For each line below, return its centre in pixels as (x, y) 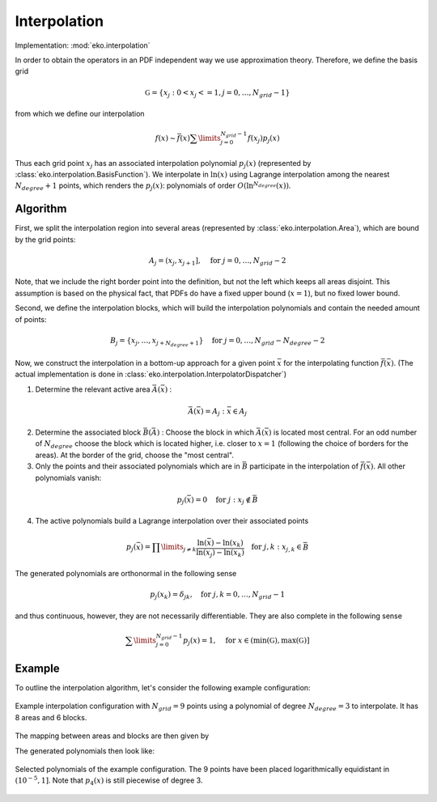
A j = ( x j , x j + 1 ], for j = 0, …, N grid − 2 (217, 261)
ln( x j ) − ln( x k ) (220, 553)
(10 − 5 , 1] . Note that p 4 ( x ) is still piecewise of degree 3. (109, 781)
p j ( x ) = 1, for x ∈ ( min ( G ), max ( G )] (246, 641)
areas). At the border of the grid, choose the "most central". (135, 455)
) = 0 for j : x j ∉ (221, 500)
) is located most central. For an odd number (343, 432)
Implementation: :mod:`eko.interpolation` (83, 45)
